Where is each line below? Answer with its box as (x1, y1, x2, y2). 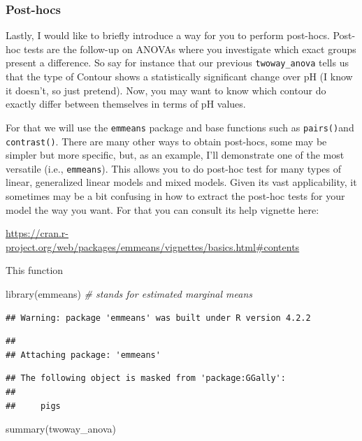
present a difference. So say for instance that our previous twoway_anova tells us (6, 55, 349, 70)
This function (6, 263, 64, 277)
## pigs (6, 400, 61, 411)
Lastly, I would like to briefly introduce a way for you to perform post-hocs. (6, 28, 330, 43)
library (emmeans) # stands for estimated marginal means (6, 286, 253, 301)
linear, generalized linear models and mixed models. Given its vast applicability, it (6, 175, 357, 189)
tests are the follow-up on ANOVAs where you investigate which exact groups (24, 41, 356, 56)
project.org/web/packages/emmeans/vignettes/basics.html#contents (6, 239, 300, 254)
